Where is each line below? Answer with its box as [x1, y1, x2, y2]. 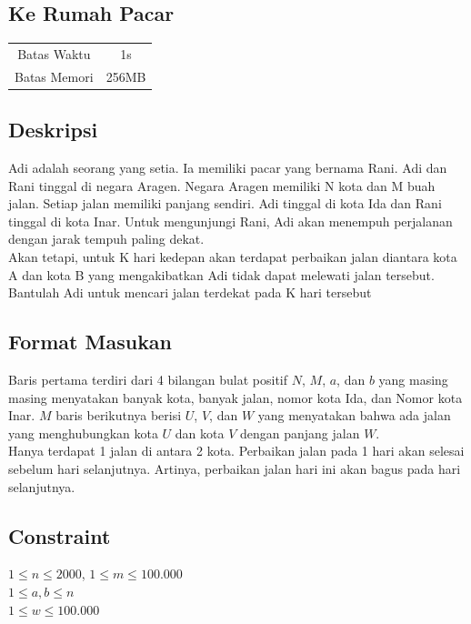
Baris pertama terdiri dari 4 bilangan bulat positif [8, 370, 288, 389]
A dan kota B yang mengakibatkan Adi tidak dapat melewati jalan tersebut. [8, 265, 435, 284]
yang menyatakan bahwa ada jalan [257, 406, 451, 425]
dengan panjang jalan [239, 423, 360, 442]
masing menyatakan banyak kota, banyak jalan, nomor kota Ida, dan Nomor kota [8, 387, 463, 407]
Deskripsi [8, 116, 98, 144]
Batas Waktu [17, 44, 91, 63]
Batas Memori [15, 66, 94, 86]
